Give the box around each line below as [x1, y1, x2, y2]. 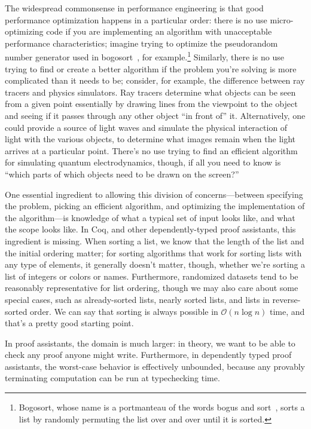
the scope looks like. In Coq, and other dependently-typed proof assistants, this [5, 223, 296, 235]
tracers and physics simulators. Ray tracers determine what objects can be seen [5, 85, 296, 98]
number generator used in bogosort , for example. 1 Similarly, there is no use [5, 49, 284, 63]
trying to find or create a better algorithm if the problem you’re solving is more [5, 62, 297, 75]
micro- [270, 13, 294, 26]
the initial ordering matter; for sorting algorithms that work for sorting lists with [5, 246, 302, 259]
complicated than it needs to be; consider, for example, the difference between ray [5, 74, 305, 87]
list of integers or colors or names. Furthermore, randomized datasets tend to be [5, 269, 298, 282]
